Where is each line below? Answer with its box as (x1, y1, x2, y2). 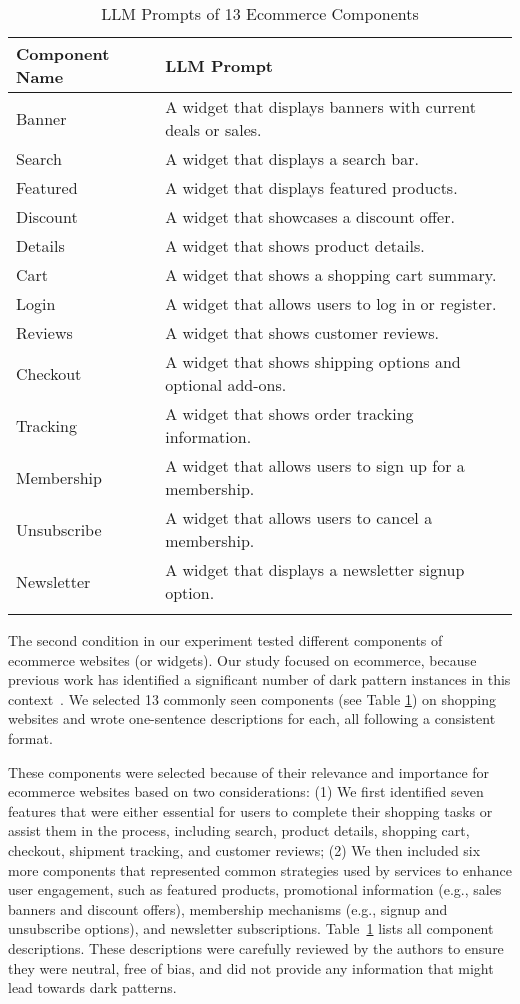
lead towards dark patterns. (8, 977, 177, 998)
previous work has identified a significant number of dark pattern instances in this (8, 669, 511, 690)
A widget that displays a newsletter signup (165, 558, 465, 581)
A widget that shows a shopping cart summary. (165, 263, 497, 286)
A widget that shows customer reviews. (165, 321, 439, 344)
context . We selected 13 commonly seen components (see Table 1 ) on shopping (8, 688, 496, 709)
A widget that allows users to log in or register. (165, 292, 497, 315)
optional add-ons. (165, 373, 287, 396)
